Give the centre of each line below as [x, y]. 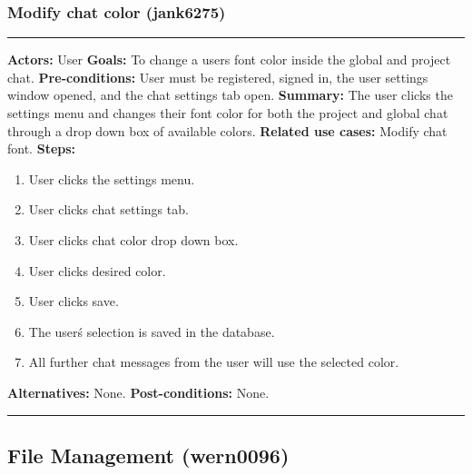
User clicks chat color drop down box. [133, 239]
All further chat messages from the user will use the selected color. [214, 362]
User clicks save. [74, 301]
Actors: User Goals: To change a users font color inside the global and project [229, 59]
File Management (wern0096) [148, 455]
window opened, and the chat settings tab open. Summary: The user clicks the [230, 95]
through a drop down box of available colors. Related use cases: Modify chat [227, 130]
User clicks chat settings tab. [108, 209]
